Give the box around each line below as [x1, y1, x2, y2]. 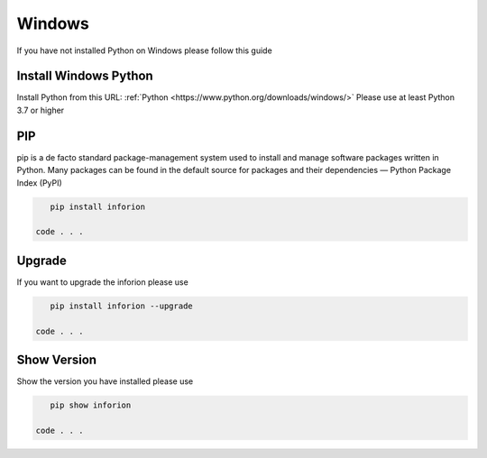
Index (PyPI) [16, 177, 62, 188]
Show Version [16, 352, 97, 367]
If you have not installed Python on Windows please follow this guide [16, 45, 272, 56]
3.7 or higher [16, 105, 65, 115]
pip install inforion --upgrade [50, 300, 193, 311]
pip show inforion [50, 400, 132, 410]
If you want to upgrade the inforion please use [16, 276, 188, 288]
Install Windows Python [16, 69, 153, 84]
